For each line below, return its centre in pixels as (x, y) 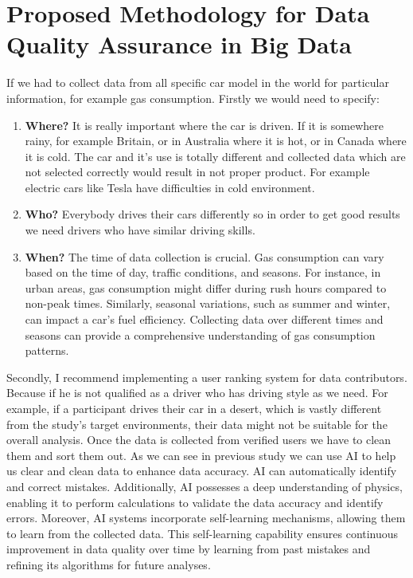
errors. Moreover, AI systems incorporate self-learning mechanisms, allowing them (206, 518)
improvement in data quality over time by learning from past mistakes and (189, 549)
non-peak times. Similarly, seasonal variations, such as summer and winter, (208, 303)
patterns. (47, 350)
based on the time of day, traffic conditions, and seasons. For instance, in (203, 272)
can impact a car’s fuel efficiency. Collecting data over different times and (204, 319)
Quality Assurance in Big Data (179, 44)
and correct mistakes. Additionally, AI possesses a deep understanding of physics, (205, 486)
